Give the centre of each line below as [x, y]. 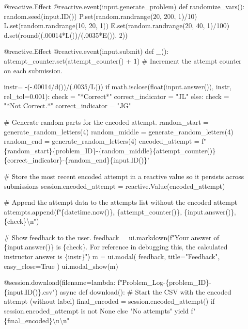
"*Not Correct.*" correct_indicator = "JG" [68, 106]
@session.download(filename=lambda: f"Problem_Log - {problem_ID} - [108, 282]
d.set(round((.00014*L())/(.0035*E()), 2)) [66, 35]
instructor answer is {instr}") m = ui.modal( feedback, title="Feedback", [112, 256]
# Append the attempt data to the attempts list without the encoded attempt [121, 202]
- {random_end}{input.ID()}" [106, 160]
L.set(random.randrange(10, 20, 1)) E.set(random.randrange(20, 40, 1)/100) [117, 25]
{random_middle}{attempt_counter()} [157, 150]
